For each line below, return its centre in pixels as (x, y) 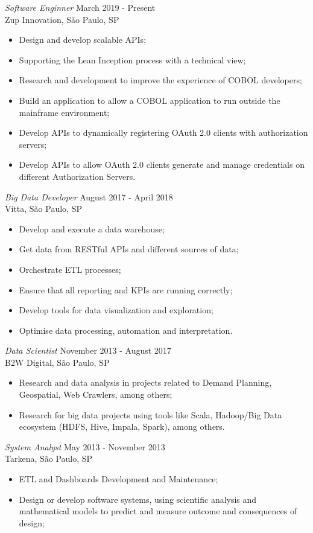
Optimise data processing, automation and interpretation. (126, 330)
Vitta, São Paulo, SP (43, 209)
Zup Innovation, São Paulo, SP (62, 19)
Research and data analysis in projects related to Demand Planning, (145, 382)
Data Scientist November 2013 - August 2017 (88, 350)
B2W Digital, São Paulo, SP (57, 362)
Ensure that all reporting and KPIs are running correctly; (126, 289)
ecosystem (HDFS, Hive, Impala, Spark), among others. (122, 426)
